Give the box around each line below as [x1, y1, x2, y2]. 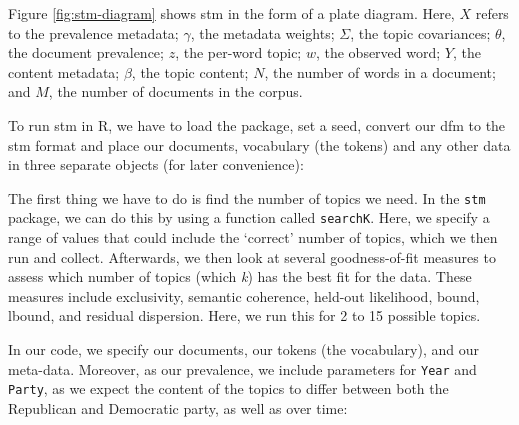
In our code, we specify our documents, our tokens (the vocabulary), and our [8, 339, 480, 360]
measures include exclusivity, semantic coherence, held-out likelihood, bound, [8, 285, 480, 306]
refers [475, 3, 509, 23]
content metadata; [8, 61, 120, 82]
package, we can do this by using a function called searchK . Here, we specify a [8, 207, 490, 228]
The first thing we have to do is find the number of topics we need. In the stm [8, 187, 486, 208]
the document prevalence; [8, 42, 164, 63]
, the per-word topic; [175, 42, 302, 63]
